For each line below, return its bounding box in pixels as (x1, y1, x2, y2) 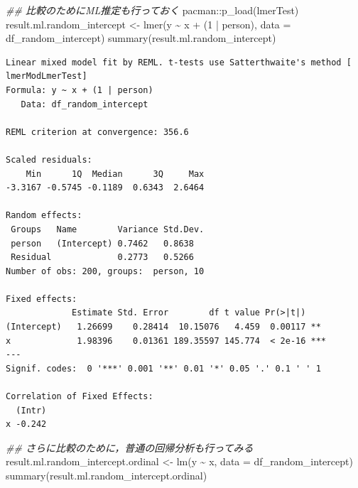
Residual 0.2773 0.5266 (11, 252, 194, 263)
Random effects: (6, 210, 82, 221)
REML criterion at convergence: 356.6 (6, 126, 189, 137)
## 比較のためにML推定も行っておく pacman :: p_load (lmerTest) (6, 3, 299, 17)
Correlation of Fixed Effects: (6, 391, 153, 402)
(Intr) (16, 405, 47, 416)
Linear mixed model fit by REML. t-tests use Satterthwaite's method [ (6, 57, 352, 67)
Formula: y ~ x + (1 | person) (6, 85, 153, 95)
